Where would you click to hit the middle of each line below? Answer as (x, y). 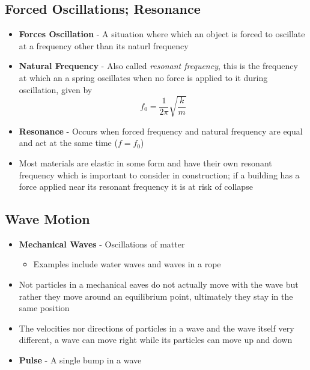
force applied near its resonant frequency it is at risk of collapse (136, 187)
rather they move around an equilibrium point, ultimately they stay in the (156, 296)
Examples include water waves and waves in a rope (127, 264)
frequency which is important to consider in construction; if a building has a (159, 174)
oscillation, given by (56, 89)
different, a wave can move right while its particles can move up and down (156, 340)
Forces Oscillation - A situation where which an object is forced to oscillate (162, 34)
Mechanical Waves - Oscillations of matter (102, 244)
